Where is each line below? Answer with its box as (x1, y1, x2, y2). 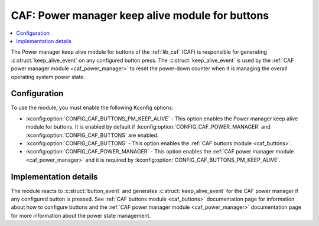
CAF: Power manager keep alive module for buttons (11, 9, 269, 22)
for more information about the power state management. (11, 212, 151, 219)
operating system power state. (11, 73, 86, 80)
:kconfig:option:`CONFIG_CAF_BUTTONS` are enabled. (25, 132, 159, 139)
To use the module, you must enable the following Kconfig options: (11, 104, 174, 112)
